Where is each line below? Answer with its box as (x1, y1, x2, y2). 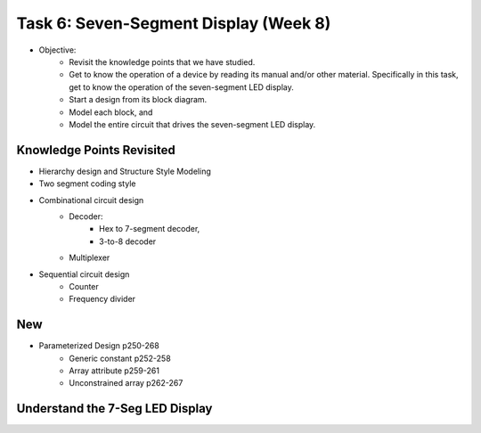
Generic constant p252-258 (69, 353, 171, 364)
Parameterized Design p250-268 (38, 340, 159, 351)
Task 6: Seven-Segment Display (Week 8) (16, 13, 331, 33)
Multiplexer (69, 252, 110, 263)
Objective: (38, 45, 77, 55)
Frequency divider (69, 294, 136, 305)
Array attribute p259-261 (69, 365, 160, 376)
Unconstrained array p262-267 (69, 378, 183, 388)
